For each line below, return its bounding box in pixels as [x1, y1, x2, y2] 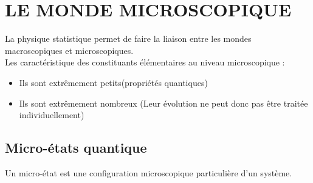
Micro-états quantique [5, 138, 147, 157]
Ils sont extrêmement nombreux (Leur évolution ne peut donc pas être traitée [19, 96, 308, 109]
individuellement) [19, 108, 84, 121]
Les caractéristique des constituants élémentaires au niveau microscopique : [5, 56, 285, 68]
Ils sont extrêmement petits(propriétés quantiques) [19, 76, 208, 88]
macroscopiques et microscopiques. [5, 44, 134, 56]
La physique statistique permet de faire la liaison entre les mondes [5, 32, 252, 45]
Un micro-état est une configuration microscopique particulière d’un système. [5, 166, 292, 179]
